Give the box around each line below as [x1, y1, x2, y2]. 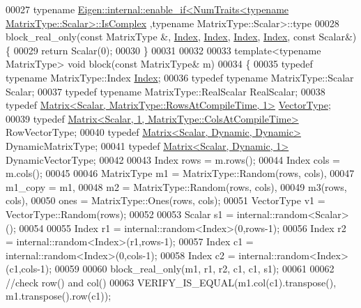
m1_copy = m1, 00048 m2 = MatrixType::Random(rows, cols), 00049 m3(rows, [6, 179, 347, 194]
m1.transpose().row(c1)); [6, 288, 112, 303]
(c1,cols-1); [6, 261, 52, 276]
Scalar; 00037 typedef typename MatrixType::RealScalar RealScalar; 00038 [6, 84, 325, 98]
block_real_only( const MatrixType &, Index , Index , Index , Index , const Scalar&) [6, 29, 357, 44]
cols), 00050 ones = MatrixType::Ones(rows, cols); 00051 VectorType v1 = [6, 193, 325, 208]
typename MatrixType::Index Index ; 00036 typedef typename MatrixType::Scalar [6, 70, 354, 84]
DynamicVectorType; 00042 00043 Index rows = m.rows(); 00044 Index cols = [6, 152, 341, 167]
